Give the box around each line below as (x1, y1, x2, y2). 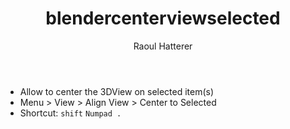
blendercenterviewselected (45, 7, 281, 30)
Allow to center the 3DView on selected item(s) (19, 85, 215, 97)
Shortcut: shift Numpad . (19, 107, 122, 119)
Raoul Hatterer (133, 40, 193, 52)
